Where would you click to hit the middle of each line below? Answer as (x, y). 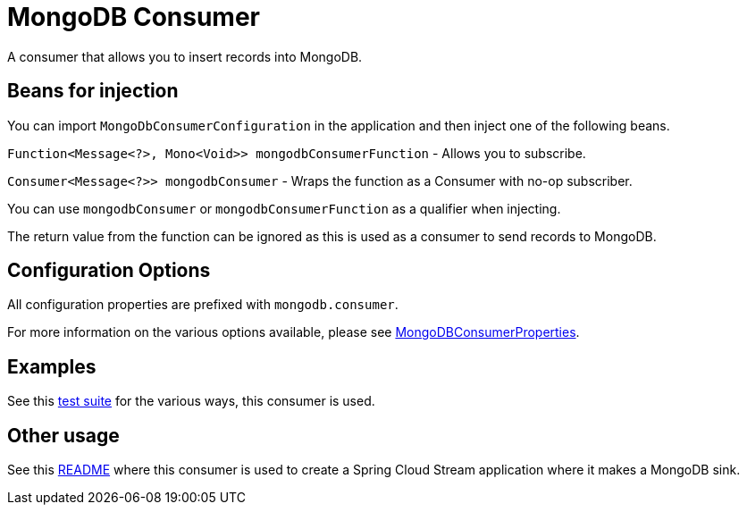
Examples (52, 366)
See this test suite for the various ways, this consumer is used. (191, 401)
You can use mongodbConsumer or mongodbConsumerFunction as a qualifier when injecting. (284, 208)
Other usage (63, 435)
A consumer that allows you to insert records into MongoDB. (185, 56)
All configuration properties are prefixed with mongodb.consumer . (203, 305)
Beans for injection (93, 91)
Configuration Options (109, 271)
